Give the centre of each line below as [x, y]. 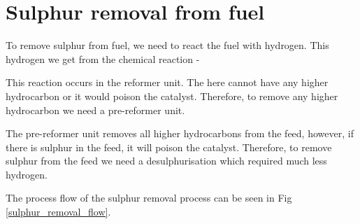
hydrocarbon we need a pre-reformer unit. [95, 110]
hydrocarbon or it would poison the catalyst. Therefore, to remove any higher [172, 96]
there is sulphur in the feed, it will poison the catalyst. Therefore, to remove [169, 147]
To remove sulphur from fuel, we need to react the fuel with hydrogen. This [167, 45]
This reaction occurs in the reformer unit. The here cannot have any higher [167, 82]
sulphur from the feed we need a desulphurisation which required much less [166, 161]
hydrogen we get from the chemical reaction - [103, 58]
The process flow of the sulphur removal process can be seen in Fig [149, 198]
